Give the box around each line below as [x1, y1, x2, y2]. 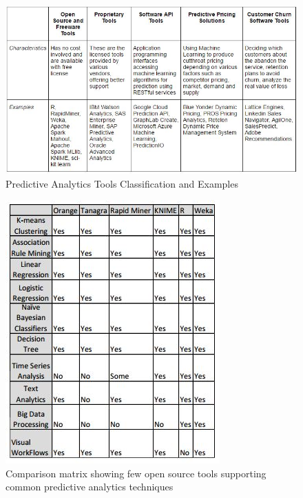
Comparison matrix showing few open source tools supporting [6, 466, 267, 480]
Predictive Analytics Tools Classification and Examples [6, 176, 238, 190]
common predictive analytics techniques [6, 479, 174, 494]
